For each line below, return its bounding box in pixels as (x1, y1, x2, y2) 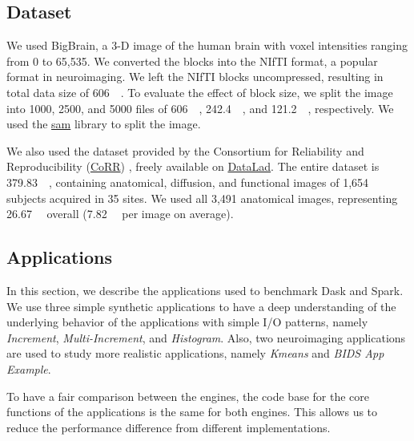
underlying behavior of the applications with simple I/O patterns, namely (6, 314, 368, 330)
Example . (6, 360, 51, 377)
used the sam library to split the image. (6, 115, 201, 132)
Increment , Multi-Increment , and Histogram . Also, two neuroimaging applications (6, 329, 406, 346)
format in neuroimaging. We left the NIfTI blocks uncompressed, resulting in (6, 68, 384, 85)
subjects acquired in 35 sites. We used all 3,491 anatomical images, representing (6, 189, 398, 206)
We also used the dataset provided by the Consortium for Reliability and (6, 142, 364, 159)
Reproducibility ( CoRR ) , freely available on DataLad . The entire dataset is (6, 158, 380, 175)
